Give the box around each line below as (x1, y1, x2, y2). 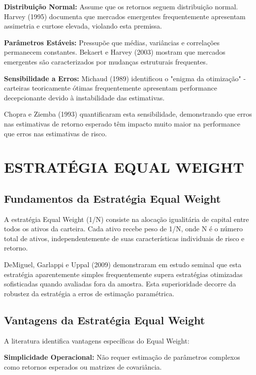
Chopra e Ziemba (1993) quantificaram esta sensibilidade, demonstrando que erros (4, 109, 252, 119)
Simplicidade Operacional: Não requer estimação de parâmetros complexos (4, 352, 240, 362)
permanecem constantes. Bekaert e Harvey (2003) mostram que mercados (4, 47, 225, 57)
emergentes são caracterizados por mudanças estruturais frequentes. (4, 56, 208, 66)
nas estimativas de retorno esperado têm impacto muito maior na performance (4, 118, 241, 128)
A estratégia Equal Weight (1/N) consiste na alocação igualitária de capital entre (4, 214, 249, 224)
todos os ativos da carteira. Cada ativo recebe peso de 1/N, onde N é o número (4, 223, 243, 234)
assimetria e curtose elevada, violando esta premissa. (4, 21, 162, 31)
